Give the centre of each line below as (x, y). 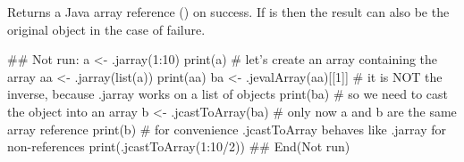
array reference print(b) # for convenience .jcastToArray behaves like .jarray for (227, 129)
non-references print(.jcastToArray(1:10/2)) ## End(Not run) (179, 146)
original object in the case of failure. (106, 29)
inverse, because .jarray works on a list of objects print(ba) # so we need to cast (228, 94)
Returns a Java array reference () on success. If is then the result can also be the (228, 12)
